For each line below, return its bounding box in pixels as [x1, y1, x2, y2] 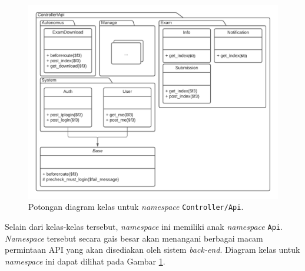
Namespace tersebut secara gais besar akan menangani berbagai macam [5, 232, 263, 244]
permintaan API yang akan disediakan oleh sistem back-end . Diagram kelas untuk [5, 243, 300, 256]
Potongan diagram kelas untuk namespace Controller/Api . [28, 200, 244, 213]
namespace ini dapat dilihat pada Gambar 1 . [5, 255, 165, 267]
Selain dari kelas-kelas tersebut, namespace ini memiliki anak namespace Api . [5, 220, 283, 232]
